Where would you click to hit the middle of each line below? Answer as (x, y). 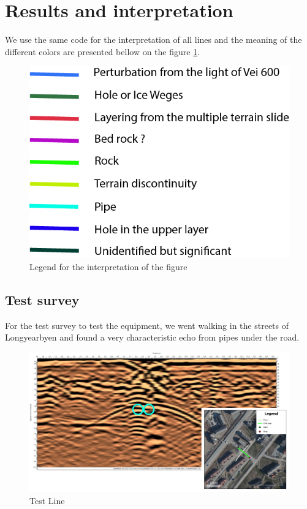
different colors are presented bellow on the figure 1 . (103, 51)
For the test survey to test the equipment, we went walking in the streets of (147, 325)
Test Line (47, 500)
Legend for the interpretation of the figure (108, 266)
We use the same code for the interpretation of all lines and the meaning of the (153, 40)
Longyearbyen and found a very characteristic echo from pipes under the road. (152, 337)
